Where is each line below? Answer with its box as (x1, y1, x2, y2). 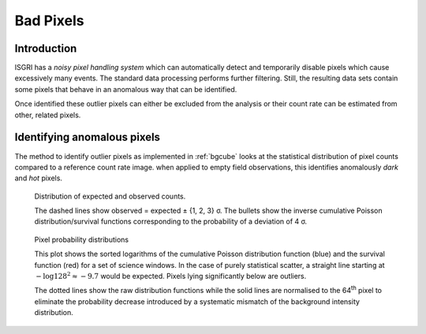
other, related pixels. (14, 110, 81, 120)
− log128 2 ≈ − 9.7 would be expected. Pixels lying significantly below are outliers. (35, 270, 307, 281)
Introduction (14, 42, 77, 55)
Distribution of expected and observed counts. (34, 191, 186, 201)
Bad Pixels (14, 12, 84, 29)
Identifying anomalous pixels (14, 131, 161, 144)
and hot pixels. (14, 173, 63, 183)
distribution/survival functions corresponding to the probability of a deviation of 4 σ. (34, 217, 308, 226)
